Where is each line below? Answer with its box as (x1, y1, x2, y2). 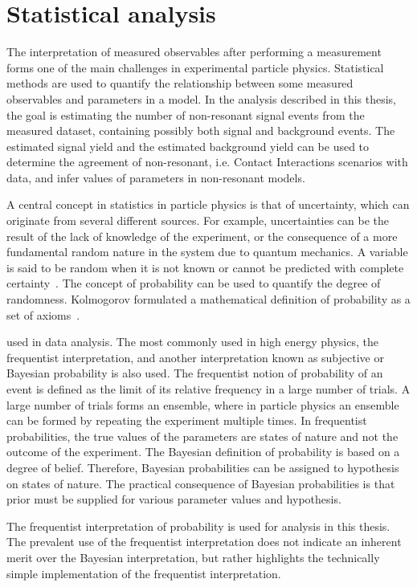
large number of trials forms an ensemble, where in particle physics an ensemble (6, 396, 399, 413)
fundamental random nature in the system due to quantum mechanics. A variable (6, 243, 408, 260)
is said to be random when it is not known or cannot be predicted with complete (6, 259, 404, 275)
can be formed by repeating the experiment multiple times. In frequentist (6, 412, 367, 429)
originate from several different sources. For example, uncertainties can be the (6, 212, 389, 229)
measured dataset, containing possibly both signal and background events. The (6, 122, 395, 139)
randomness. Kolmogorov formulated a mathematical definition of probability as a (6, 291, 411, 308)
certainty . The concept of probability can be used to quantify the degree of (6, 275, 381, 291)
